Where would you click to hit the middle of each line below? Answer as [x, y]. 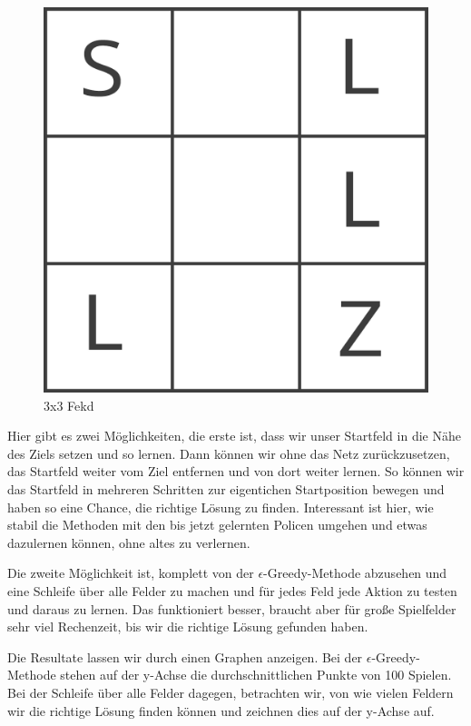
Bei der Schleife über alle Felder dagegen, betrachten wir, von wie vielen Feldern [231, 692]
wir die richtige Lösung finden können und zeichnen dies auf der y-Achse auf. [221, 710]
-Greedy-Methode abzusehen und [355, 573]
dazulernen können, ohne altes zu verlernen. [129, 542]
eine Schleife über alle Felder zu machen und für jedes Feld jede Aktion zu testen [232, 590]
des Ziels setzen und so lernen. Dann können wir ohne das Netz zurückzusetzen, [229, 453]
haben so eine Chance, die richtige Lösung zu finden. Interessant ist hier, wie [221, 507]
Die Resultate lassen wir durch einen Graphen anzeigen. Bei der [185, 656]
